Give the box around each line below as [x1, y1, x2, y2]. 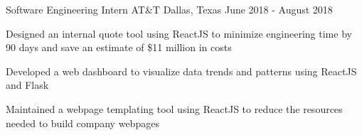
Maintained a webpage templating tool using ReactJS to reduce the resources [6, 101, 343, 116]
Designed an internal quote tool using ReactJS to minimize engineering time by [6, 26, 352, 40]
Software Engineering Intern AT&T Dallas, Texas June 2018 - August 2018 [6, 2, 333, 16]
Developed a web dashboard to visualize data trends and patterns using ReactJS [6, 63, 357, 78]
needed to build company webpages [6, 115, 159, 130]
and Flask [6, 77, 49, 92]
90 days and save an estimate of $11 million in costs [6, 40, 232, 55]
